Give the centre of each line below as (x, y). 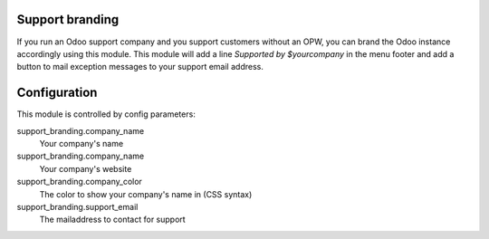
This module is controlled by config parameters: (106, 114)
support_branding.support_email (77, 206)
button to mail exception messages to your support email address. (140, 67)
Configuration (57, 93)
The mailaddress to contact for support (112, 220)
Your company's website (86, 168)
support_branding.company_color (79, 182)
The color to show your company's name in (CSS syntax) (146, 194)
